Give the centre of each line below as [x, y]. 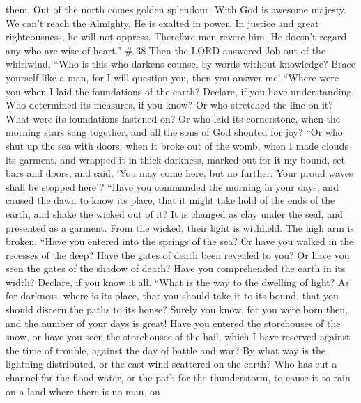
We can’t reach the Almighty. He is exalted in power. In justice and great [162, 23]
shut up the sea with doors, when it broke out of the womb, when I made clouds [177, 145]
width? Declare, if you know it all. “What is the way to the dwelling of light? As [178, 282]
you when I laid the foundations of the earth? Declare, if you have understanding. [180, 91]
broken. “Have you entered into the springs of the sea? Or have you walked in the [180, 241]
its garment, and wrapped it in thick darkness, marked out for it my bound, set [176, 159]
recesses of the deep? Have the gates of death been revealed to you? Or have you [178, 254]
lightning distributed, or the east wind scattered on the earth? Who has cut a [171, 364]
